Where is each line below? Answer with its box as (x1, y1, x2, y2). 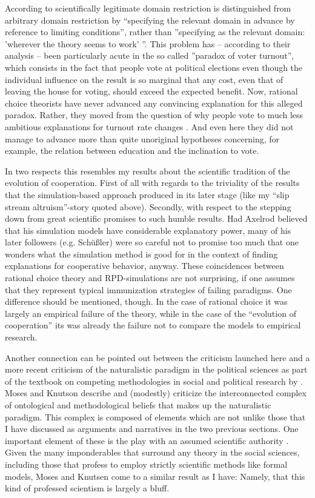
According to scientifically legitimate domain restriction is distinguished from (5, 2, 291, 14)
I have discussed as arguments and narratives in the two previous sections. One (5, 422, 299, 435)
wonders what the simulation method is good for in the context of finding (5, 247, 278, 260)
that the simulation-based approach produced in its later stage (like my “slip (5, 188, 290, 201)
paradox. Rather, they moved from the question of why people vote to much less (5, 108, 303, 121)
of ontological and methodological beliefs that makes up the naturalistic (5, 399, 271, 411)
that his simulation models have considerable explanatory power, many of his (5, 224, 291, 236)
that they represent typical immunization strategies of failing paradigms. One (5, 283, 292, 296)
